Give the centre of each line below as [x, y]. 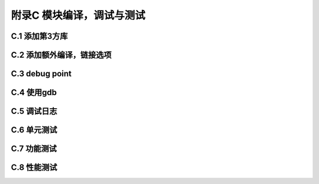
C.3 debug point [41, 74]
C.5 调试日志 [34, 111]
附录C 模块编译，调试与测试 [78, 15]
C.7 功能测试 [34, 149]
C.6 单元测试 [34, 130]
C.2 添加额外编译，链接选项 [61, 55]
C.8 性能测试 [34, 168]
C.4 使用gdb [34, 93]
